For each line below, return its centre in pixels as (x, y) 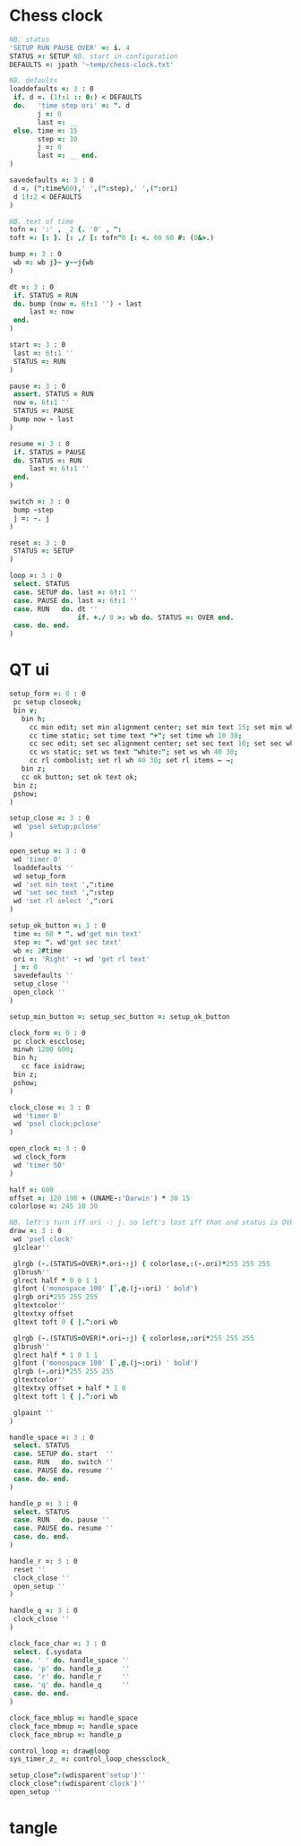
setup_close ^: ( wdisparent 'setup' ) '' (77, 1775)
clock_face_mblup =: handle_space (74, 1718)
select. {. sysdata (47, 1652)
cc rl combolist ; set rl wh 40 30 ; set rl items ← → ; (132, 761)
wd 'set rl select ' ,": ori (64, 901)
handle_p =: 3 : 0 (43, 1503)
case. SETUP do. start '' (64, 1454)
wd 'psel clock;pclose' (57, 1124)
